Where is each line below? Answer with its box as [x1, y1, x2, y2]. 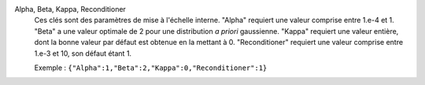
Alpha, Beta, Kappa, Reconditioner [14, 5, 126, 13]
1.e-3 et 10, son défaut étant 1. [34, 48, 132, 58]
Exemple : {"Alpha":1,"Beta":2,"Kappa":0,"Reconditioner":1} [34, 63, 268, 72]
